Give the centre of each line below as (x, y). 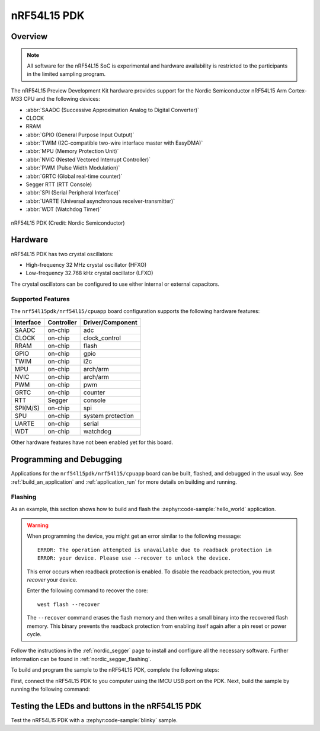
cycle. (34, 634)
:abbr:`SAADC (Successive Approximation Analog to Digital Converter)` (113, 110)
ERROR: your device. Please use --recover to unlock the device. (134, 558)
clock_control (102, 338)
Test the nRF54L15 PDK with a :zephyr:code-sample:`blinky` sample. (94, 720)
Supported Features (41, 299)
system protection (109, 416)
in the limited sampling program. (66, 74)
